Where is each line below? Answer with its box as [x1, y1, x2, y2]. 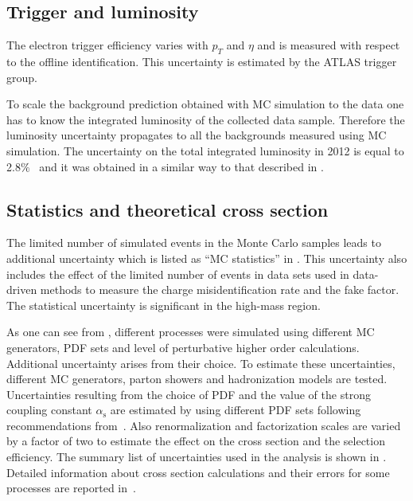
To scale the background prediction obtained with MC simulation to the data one [6, 96, 404, 112]
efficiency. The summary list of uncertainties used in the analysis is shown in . [6, 448, 387, 465]
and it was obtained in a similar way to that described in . [39, 158, 324, 174]
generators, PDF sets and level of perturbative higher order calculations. [6, 339, 360, 355]
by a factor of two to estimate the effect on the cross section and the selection [6, 433, 385, 449]
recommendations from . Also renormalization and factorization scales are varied [6, 417, 401, 433]
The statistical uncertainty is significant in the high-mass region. [6, 296, 321, 313]
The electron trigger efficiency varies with [6, 37, 208, 53]
